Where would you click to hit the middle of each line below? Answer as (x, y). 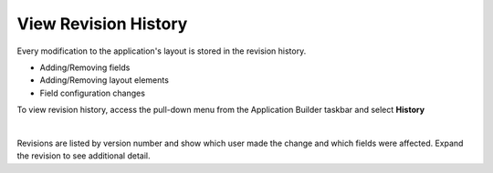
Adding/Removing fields (85, 67)
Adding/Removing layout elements (104, 80)
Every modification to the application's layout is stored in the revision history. (162, 51)
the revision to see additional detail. (84, 156)
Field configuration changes (93, 93)
